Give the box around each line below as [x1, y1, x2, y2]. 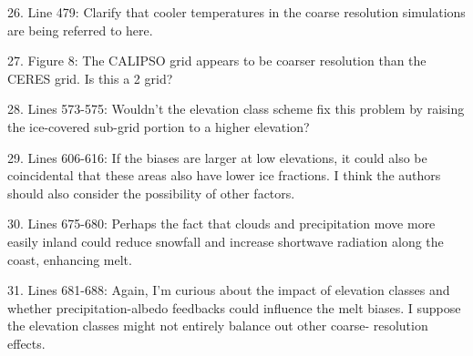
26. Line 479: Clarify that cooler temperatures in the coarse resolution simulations [7, 3, 466, 21]
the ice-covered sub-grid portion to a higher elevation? [7, 117, 310, 136]
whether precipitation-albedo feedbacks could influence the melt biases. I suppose [7, 298, 461, 317]
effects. [7, 333, 46, 352]
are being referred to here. [7, 20, 153, 39]
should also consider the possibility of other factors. [7, 183, 295, 202]
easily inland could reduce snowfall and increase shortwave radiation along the [7, 231, 444, 250]
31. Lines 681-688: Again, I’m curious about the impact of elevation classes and [7, 280, 450, 300]
